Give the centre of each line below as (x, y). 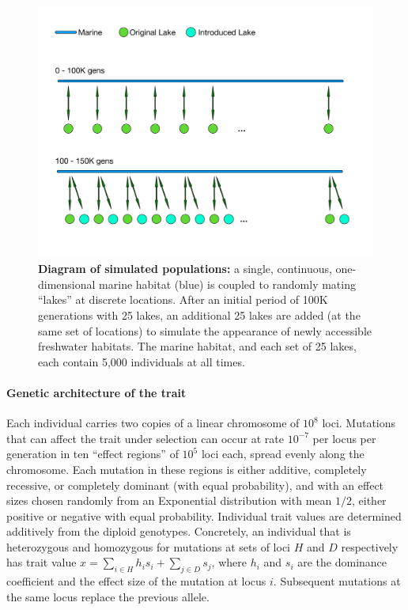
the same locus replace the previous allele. (108, 596)
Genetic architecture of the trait (96, 392)
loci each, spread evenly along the (283, 454)
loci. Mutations (359, 423)
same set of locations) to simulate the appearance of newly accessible (205, 330)
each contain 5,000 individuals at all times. (142, 361)
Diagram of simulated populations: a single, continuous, (185, 269)
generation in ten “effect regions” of (93, 454)
